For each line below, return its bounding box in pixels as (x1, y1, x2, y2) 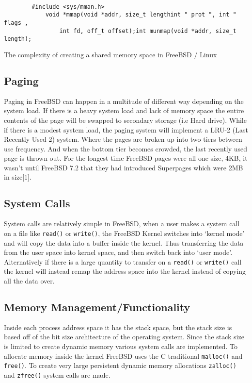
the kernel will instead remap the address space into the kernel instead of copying (4, 266, 246, 276)
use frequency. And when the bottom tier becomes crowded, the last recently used (4, 143, 248, 153)
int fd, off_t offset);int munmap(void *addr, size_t (59, 27, 236, 34)
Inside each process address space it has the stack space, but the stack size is (4, 322, 232, 332)
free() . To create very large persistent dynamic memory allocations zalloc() (4, 360, 236, 370)
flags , (4, 19, 29, 26)
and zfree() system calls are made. (4, 369, 110, 380)
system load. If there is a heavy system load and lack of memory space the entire (4, 105, 244, 116)
